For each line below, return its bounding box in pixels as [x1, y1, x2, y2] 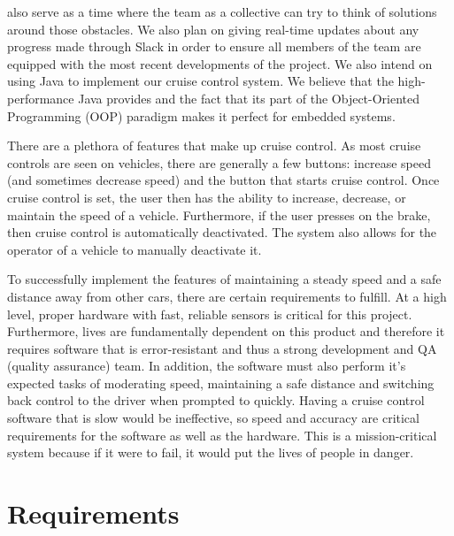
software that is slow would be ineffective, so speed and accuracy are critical [7, 409, 419, 427]
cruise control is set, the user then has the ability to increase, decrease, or [7, 188, 406, 206]
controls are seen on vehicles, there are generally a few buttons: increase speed [7, 153, 431, 172]
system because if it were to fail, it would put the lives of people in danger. [7, 443, 414, 462]
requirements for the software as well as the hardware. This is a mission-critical [7, 425, 437, 444]
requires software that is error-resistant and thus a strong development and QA [7, 339, 437, 357]
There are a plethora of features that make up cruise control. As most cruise [7, 136, 421, 155]
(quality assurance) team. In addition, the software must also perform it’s [7, 356, 406, 375]
